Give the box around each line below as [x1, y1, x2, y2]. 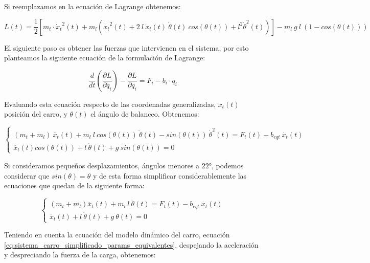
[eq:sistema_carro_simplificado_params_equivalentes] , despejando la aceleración [4, 239, 259, 250]
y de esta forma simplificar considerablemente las [92, 170, 247, 181]
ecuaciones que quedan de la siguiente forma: [4, 180, 145, 191]
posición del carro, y [4, 108, 67, 119]
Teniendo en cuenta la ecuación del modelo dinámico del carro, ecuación [4, 229, 230, 240]
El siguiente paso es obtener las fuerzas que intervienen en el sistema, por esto [4, 42, 249, 53]
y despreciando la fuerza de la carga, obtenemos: [4, 249, 156, 260]
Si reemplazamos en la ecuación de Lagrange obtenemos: [4, 1, 181, 11]
